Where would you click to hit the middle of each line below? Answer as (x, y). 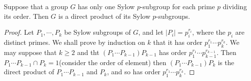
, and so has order (134, 72)
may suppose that (30, 52)
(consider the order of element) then (113, 62)
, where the (209, 32)
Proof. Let (19, 32)
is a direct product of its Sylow (104, 16)
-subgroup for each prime (178, 6)
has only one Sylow (106, 6)
